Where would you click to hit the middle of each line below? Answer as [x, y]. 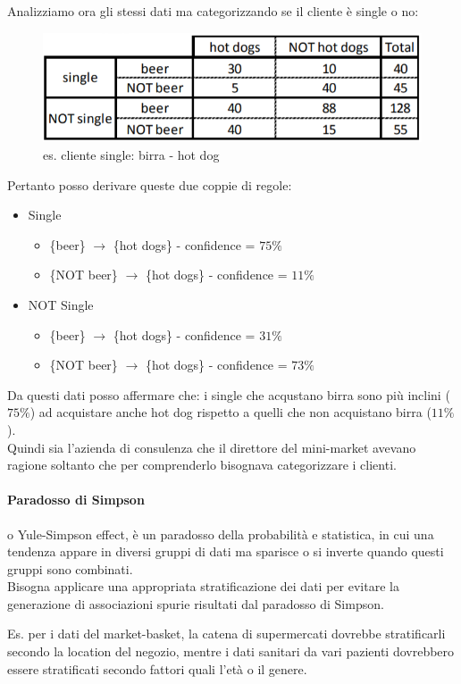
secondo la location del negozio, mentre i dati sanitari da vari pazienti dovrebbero [231, 651]
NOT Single [61, 304]
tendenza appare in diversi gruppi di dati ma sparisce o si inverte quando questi [226, 551]
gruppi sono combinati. [70, 568]
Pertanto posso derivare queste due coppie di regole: [150, 184]
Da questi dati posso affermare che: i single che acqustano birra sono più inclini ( [229, 394]
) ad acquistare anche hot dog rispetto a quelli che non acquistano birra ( [230, 412]
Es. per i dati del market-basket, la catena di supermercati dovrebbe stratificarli [226, 634]
